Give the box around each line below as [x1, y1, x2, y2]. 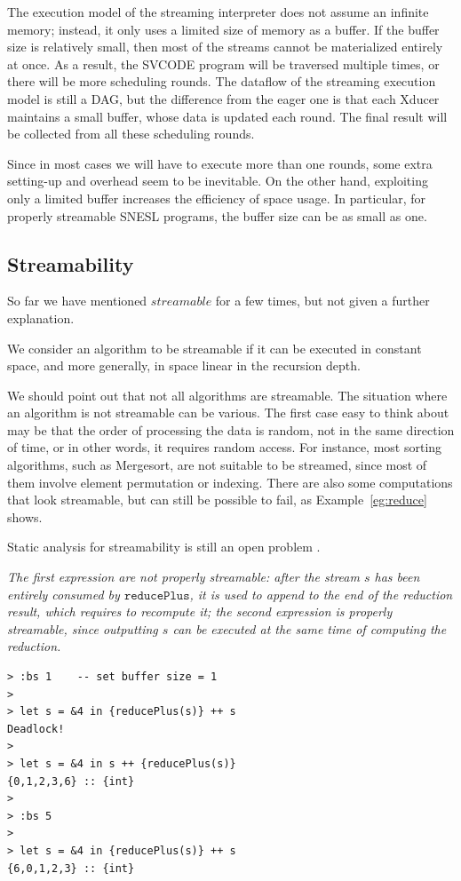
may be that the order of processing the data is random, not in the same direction [7, 420, 455, 439]
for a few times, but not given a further [215, 291, 430, 310]
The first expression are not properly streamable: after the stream [7, 567, 360, 586]
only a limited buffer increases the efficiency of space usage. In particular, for [7, 188, 426, 207]
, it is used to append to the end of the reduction [189, 584, 453, 603]
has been [374, 567, 420, 586]
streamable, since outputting [7, 619, 158, 638]
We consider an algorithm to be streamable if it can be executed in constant [7, 338, 422, 357]
